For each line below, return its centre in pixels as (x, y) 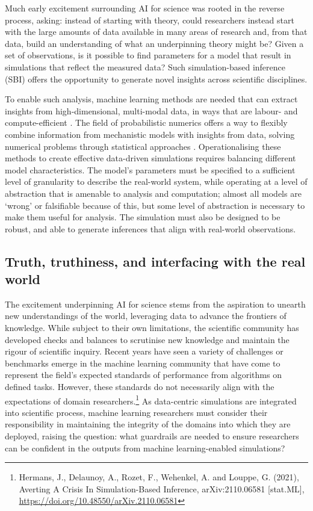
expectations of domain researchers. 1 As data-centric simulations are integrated (151, 400)
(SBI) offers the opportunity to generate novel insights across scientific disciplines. (156, 79)
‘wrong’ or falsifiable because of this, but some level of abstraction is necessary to (155, 205)
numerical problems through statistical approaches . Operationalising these (143, 146)
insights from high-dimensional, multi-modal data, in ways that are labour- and (151, 110)
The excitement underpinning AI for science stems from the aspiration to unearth (155, 304)
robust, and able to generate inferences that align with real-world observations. (150, 228)
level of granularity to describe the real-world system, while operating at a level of (156, 181)
